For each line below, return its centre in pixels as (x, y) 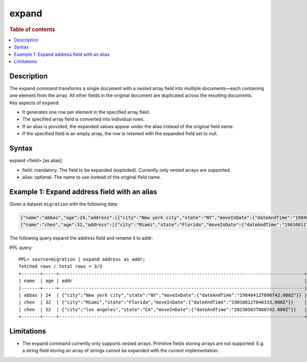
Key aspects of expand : (35, 103)
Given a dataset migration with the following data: (64, 204)
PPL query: (21, 247)
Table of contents (32, 29)
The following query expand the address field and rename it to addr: (81, 238)
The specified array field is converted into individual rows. (83, 119)
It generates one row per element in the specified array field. (86, 112)
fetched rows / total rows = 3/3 (60, 266)
